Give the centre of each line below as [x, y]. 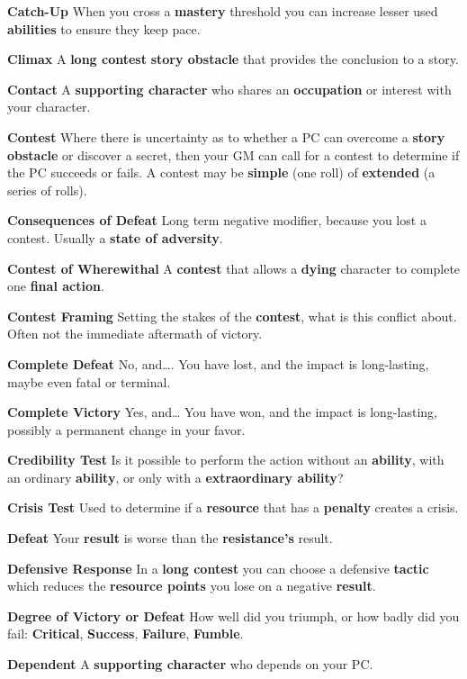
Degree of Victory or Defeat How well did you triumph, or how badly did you [233, 616]
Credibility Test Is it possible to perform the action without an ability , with [226, 460]
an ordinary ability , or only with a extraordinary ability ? [175, 477]
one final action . [56, 286]
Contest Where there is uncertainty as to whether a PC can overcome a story [226, 136]
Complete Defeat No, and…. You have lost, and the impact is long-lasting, [218, 363]
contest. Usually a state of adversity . [115, 237]
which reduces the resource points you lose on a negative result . [192, 586]
